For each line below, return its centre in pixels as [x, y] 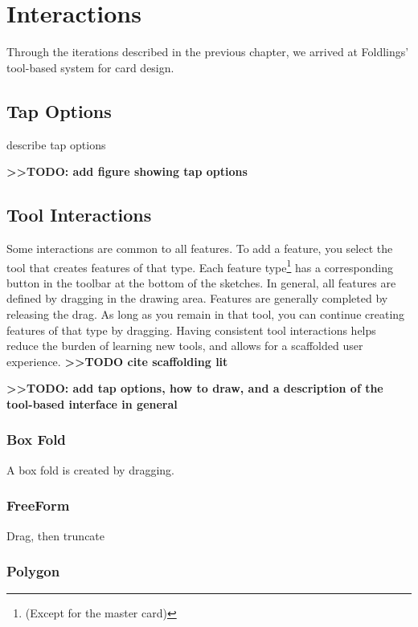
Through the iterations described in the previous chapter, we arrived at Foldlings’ [208, 52]
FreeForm [38, 505]
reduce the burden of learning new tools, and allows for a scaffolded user [185, 346]
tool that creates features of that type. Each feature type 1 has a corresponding [200, 266]
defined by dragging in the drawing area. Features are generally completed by [197, 298]
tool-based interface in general [92, 403]
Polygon [33, 571]
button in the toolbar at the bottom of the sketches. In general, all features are [201, 282]
